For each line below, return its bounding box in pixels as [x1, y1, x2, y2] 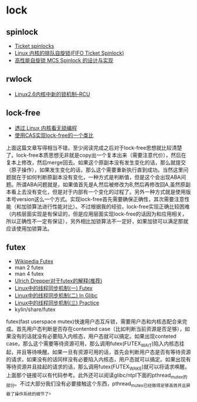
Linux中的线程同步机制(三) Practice [14, 299, 100, 306]
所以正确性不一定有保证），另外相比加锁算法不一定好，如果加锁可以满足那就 [6, 217, 189, 225]
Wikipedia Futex [14, 258, 54, 265]
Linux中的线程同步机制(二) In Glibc [14, 292, 98, 299]
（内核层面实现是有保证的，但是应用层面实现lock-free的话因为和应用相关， [6, 210, 188, 217]
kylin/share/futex [14, 306, 56, 313]
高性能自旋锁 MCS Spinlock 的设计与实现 [14, 57, 114, 63]
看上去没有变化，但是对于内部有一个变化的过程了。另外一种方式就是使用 [11, 188, 186, 195]
